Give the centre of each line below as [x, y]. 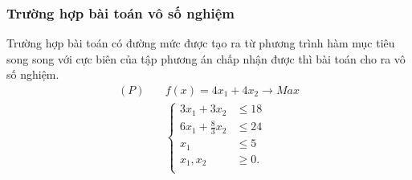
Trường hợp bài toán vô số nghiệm [121, 12]
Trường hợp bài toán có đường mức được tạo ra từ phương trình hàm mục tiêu [201, 43]
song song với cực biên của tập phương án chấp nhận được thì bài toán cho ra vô [206, 58]
